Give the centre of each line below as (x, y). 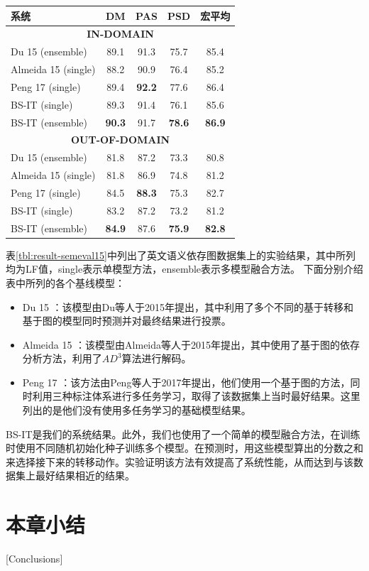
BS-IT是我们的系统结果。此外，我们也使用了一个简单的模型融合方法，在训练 (183, 434)
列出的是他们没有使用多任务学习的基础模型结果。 (137, 410)
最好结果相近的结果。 (85, 475)
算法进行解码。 (156, 358)
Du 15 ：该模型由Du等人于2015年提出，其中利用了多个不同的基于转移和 (188, 306)
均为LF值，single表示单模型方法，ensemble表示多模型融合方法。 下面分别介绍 (184, 269)
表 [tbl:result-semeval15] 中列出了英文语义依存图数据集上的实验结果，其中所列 (181, 255)
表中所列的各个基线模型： (65, 282)
